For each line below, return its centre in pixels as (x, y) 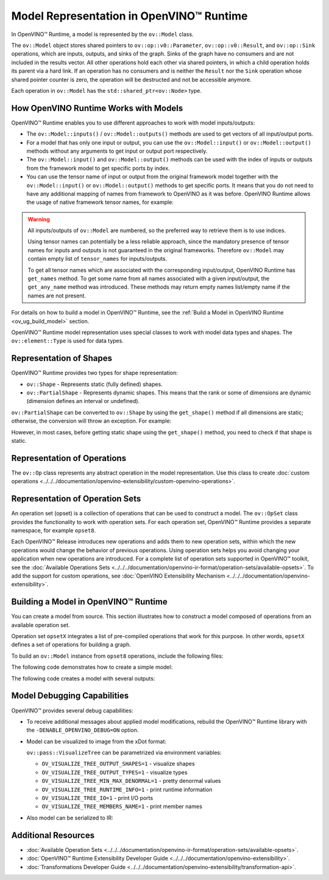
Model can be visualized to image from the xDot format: (97, 741)
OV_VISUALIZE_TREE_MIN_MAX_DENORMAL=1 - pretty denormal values (131, 781)
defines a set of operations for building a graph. (71, 645)
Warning (39, 219)
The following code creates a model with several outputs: (83, 678)
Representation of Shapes (62, 358)
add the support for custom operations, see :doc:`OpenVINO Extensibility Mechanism (118, 576)
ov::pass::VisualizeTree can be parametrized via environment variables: (124, 753)
